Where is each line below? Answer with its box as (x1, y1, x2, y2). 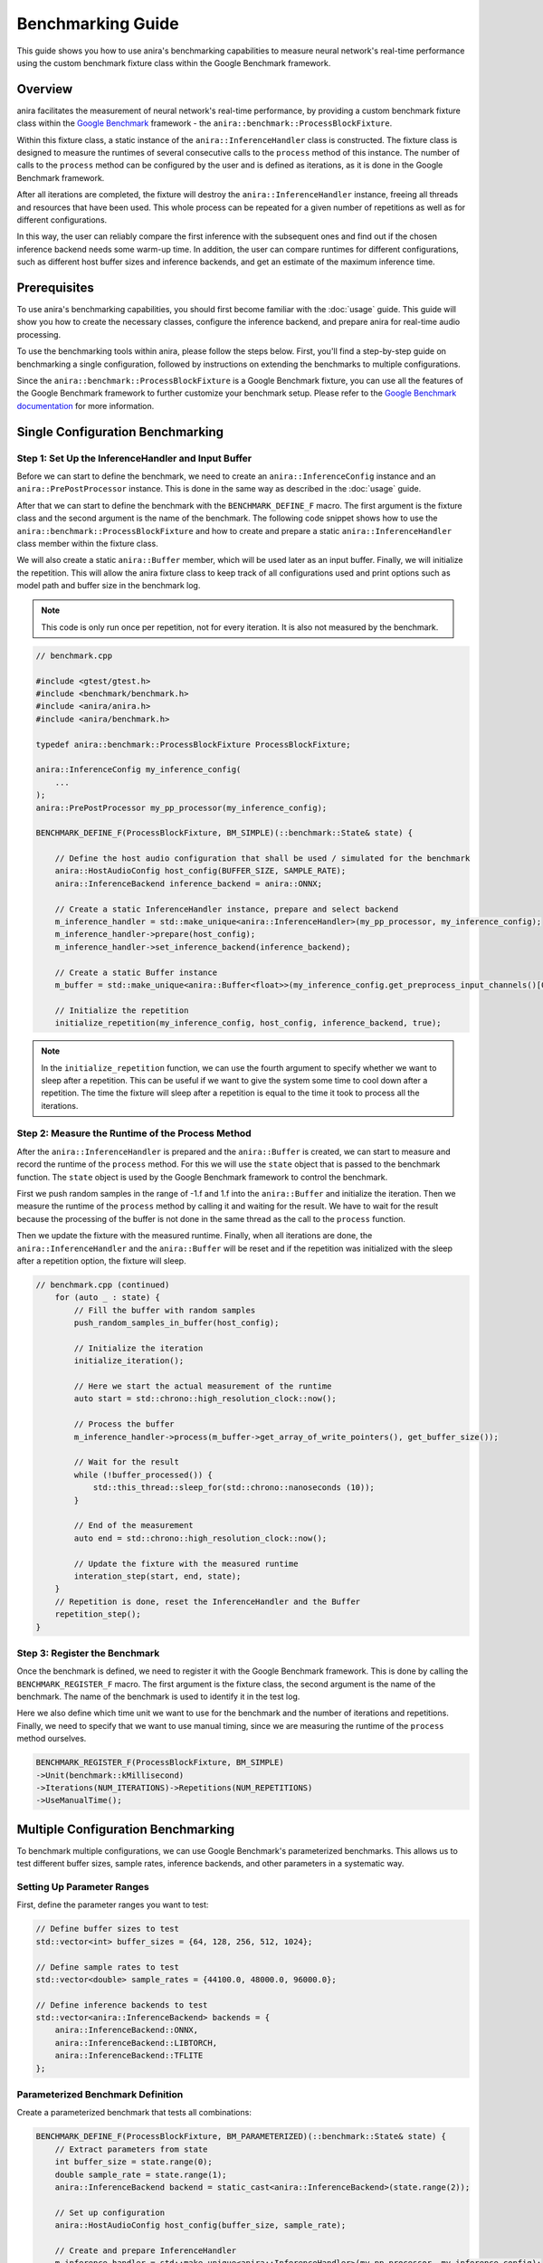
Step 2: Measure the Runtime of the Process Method (16, 1127, 252, 1140)
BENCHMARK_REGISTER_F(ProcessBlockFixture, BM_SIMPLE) (35, 1757, 284, 1768)
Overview (16, 81, 73, 97)
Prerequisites (16, 280, 94, 295)
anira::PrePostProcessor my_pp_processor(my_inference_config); (35, 802, 328, 813)
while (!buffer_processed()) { (73, 1469, 213, 1480)
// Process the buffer (73, 1419, 176, 1429)
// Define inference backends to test (35, 2000, 208, 2010)
